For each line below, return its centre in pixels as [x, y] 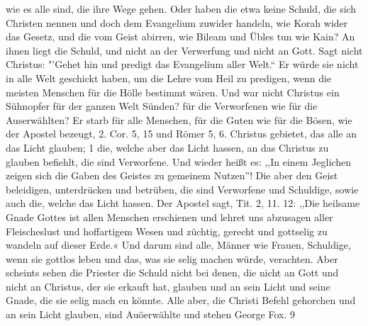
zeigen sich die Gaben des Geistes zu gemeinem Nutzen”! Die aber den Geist [172, 175]
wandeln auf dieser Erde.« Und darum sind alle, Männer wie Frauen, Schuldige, [178, 245]
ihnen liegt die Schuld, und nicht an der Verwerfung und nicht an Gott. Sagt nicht [184, 50]
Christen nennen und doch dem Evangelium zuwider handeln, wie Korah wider [177, 22]
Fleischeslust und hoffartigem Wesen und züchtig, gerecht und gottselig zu [167, 231]
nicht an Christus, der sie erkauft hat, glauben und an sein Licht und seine [168, 286]
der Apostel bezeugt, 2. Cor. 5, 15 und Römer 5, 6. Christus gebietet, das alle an [181, 134]
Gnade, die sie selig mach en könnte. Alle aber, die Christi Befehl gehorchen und [181, 300]
